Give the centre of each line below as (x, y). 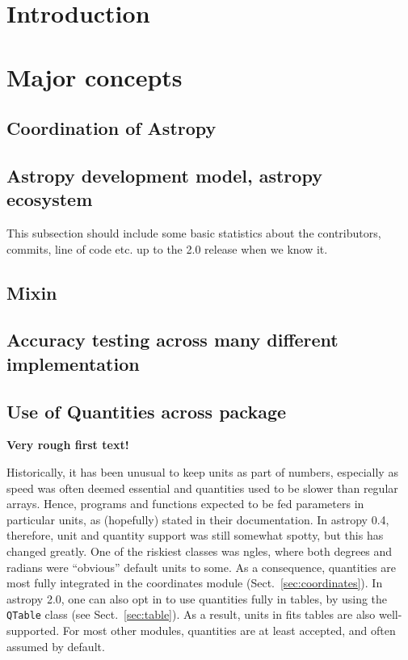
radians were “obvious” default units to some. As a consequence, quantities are (202, 567)
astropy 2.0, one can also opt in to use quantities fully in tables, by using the (197, 598)
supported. (33, 631)
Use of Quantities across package (147, 411)
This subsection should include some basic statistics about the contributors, (194, 233)
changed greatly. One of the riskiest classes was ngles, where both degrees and (200, 551)
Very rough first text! (68, 445)
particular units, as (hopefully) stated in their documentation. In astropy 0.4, (198, 519)
